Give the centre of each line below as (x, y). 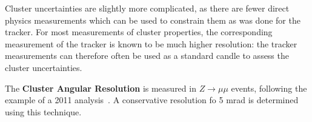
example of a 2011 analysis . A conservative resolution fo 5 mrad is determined (152, 100)
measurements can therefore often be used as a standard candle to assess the (147, 56)
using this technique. (43, 111)
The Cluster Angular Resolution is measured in (101, 88)
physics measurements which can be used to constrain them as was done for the (153, 20)
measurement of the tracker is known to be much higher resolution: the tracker (151, 43)
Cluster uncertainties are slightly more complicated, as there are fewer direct (147, 8)
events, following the (269, 88)
